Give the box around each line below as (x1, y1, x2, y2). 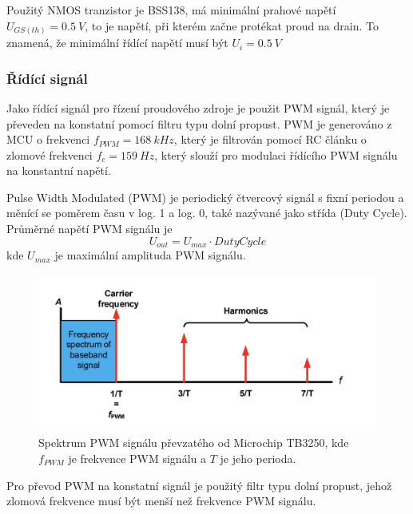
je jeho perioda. (220, 450, 296, 466)
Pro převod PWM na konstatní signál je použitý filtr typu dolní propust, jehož (6, 476, 392, 493)
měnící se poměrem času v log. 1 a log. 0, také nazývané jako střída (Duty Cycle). (6, 204, 407, 221)
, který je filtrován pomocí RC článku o (173, 131, 367, 148)
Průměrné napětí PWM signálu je (6, 220, 173, 237)
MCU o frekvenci (6, 131, 90, 148)
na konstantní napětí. (6, 162, 111, 179)
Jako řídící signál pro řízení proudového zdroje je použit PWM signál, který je (6, 99, 390, 116)
